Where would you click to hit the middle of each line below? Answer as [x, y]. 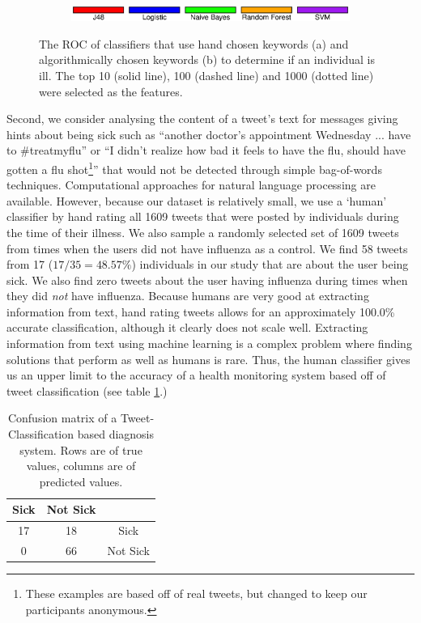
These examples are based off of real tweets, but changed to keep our [196, 593]
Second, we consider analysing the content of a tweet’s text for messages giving [202, 119]
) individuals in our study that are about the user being [270, 264]
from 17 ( [30, 264]
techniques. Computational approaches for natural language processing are [191, 185]
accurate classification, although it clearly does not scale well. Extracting [187, 327]
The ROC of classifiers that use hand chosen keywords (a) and [194, 43]
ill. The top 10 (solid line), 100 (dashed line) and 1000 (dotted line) [206, 75]
